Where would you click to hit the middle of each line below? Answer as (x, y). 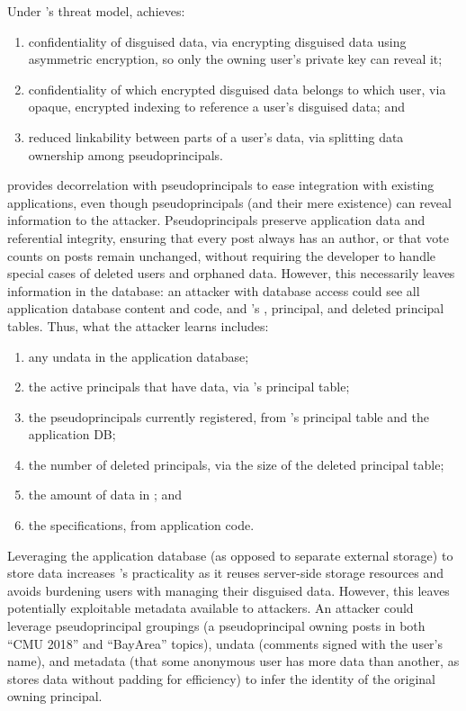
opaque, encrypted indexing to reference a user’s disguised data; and (216, 107)
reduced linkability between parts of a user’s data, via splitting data (216, 136)
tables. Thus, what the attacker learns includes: (138, 325)
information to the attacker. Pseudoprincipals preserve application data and (216, 220)
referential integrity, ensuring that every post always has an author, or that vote (228, 237)
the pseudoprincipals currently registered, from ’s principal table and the (229, 416)
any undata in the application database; (139, 356)
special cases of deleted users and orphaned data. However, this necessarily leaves (231, 273)
